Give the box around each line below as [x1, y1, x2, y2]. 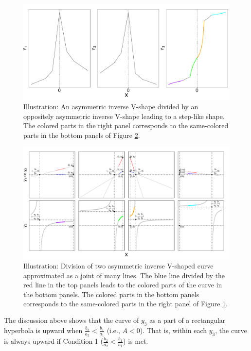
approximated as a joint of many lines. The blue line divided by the [23, 270, 225, 280]
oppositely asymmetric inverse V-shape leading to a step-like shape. [23, 111, 225, 121]
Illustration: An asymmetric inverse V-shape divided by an [23, 101, 198, 112]
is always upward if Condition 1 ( [4, 336, 103, 346]
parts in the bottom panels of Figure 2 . [23, 130, 140, 140]
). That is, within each [140, 325, 207, 335]
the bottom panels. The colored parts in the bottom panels [23, 289, 199, 299]
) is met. [123, 336, 148, 346]
